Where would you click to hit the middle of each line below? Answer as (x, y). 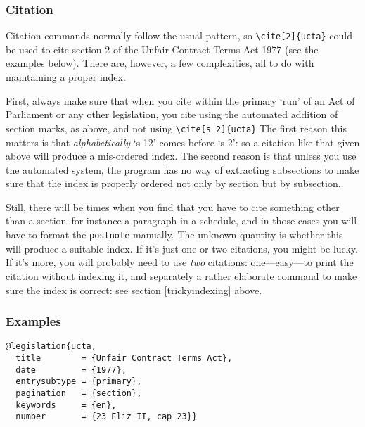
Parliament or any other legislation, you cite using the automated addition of (172, 114)
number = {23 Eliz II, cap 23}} (107, 417)
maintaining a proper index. (66, 77)
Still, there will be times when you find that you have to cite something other (173, 206)
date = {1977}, (71, 370)
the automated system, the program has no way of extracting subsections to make (182, 169)
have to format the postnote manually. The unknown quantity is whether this (174, 235)
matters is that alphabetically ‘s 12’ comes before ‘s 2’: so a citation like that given (183, 142)
